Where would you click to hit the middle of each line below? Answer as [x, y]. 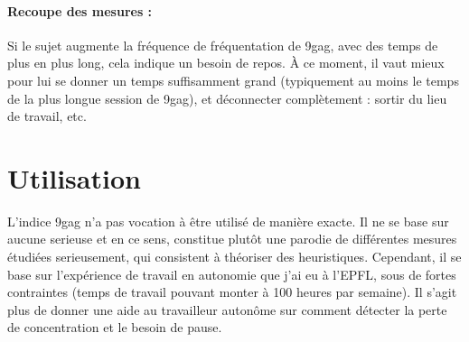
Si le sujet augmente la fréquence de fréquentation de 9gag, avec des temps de [223, 45]
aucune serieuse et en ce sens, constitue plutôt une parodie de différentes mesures [232, 239]
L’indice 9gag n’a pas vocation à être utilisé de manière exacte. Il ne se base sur [228, 221]
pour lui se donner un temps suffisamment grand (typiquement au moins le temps [233, 80]
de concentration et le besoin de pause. [115, 327]
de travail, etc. [47, 116]
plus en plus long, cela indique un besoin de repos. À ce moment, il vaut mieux [226, 63]
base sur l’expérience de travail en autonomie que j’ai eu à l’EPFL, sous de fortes [232, 274]
